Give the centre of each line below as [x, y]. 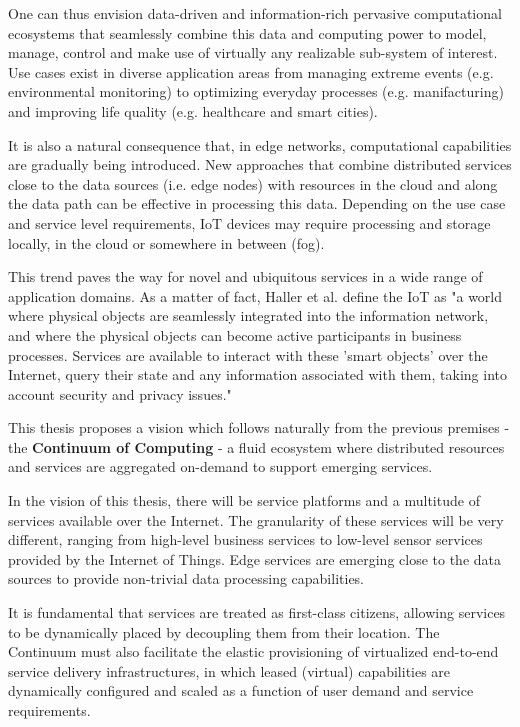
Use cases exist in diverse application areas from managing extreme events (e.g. [251, 71]
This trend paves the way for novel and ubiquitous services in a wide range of [245, 276]
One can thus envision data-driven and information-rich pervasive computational [255, 13]
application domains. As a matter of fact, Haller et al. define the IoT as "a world [255, 295]
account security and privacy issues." [120, 393]
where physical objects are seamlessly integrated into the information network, [248, 315]
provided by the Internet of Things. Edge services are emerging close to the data [254, 558]
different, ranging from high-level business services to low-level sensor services [245, 539]
